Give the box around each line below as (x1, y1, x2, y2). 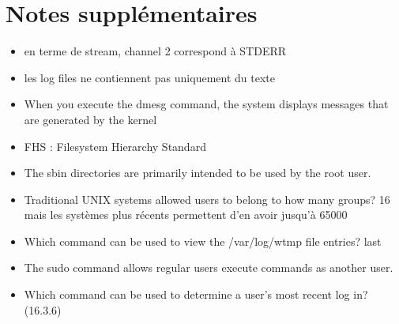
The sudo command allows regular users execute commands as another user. (24, 259, 393, 276)
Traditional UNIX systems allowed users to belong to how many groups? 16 (24, 190, 390, 207)
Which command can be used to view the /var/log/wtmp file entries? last (24, 232, 382, 249)
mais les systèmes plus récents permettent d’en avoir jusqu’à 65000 (24, 206, 348, 223)
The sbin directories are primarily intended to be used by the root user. (24, 164, 371, 181)
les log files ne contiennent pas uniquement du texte (24, 69, 275, 85)
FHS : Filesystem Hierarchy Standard (24, 138, 206, 154)
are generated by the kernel (24, 111, 157, 127)
